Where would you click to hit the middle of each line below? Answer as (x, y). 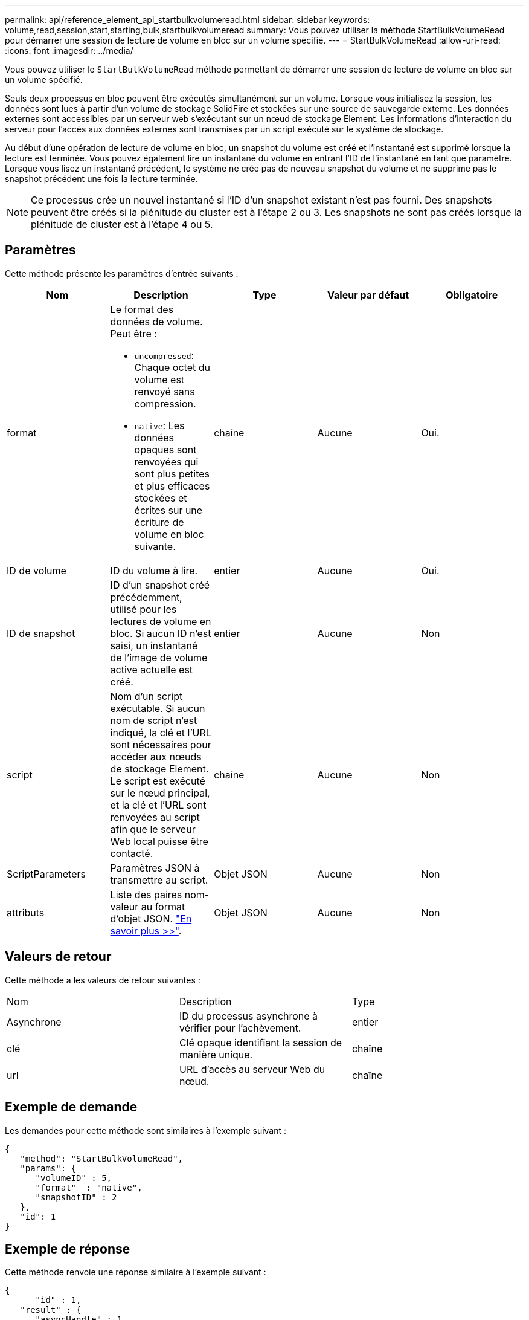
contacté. (132, 853)
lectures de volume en (161, 621)
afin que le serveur (153, 829)
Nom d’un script (146, 696)
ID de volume (37, 570)
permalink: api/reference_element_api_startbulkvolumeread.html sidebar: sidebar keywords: (188, 20)
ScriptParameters (46, 874)
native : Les (159, 425)
